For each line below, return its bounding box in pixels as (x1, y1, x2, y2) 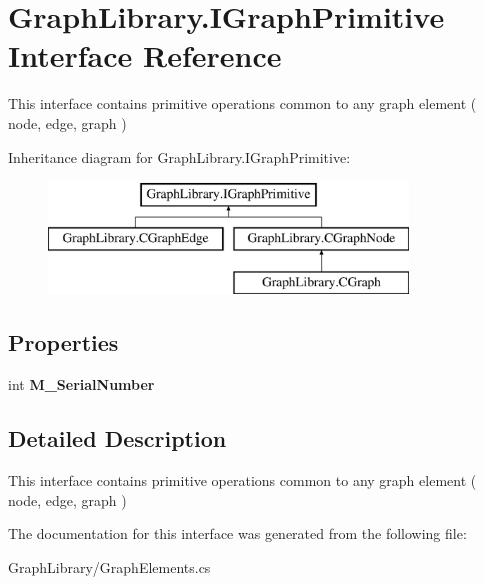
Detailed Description (8, 423, 227, 454)
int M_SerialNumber (8, 374, 155, 395)
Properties (8, 327, 119, 358)
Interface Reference (8, 35, 282, 76)
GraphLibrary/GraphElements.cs (8, 556, 211, 577)
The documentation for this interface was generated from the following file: (8, 523, 467, 544)
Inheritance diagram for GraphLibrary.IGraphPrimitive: (8, 146, 351, 167)
